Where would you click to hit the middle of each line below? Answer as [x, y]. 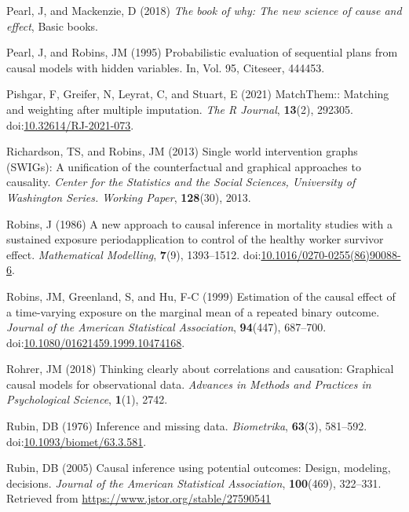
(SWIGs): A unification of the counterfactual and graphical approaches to [184, 166]
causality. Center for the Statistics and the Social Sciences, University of [181, 182]
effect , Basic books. [52, 26]
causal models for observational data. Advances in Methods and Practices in [189, 384]
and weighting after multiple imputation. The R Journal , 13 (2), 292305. [180, 109]
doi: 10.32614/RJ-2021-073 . [70, 124]
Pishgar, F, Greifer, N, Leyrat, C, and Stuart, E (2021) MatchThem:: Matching [198, 94]
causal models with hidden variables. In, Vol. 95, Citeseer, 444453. [166, 67]
